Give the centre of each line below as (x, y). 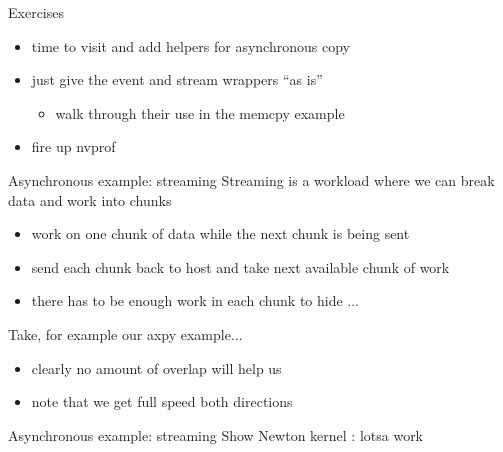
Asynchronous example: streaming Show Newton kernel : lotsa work (216, 434)
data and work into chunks (90, 199)
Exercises (36, 12)
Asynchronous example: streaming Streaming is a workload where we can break (251, 179)
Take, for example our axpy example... (125, 333)
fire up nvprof (73, 146)
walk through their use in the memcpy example (200, 112)
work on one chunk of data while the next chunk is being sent (220, 233)
